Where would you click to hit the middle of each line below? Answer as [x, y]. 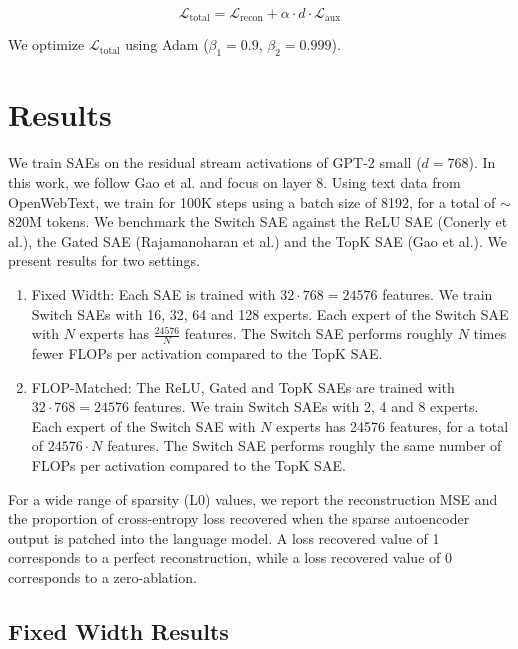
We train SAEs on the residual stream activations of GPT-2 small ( [215, 162]
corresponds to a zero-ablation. [102, 576]
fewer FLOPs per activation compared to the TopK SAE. [207, 352]
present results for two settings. [104, 260]
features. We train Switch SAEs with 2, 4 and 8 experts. [306, 406]
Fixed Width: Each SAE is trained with [153, 293]
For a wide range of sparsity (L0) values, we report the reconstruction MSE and [253, 498]
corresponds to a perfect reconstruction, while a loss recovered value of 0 [230, 557]
